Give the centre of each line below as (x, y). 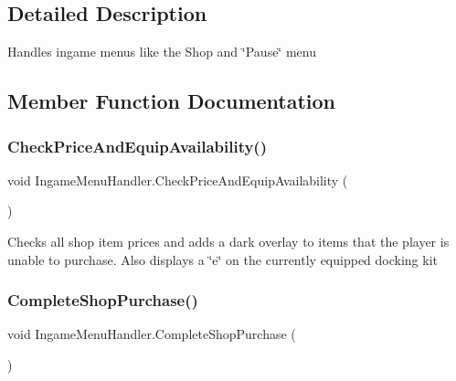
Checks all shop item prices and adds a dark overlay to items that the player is (228, 241)
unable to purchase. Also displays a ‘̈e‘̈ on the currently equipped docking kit (223, 259)
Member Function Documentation (172, 101)
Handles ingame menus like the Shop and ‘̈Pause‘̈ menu (162, 52)
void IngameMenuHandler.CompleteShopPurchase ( (152, 334)
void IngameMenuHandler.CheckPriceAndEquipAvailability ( (178, 180)
